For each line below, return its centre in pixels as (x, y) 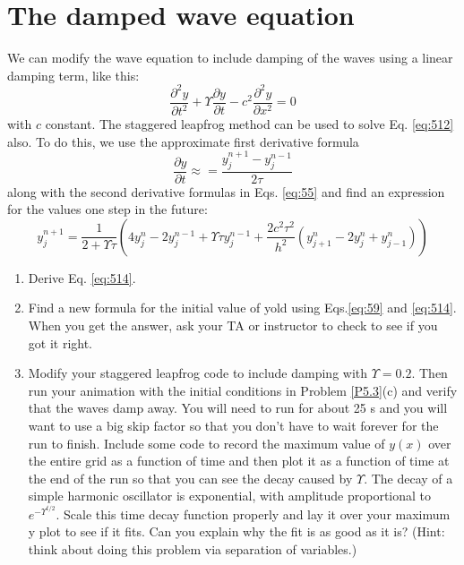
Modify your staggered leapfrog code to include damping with (198, 373)
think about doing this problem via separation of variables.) (193, 548)
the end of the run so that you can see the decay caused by (190, 478)
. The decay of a (408, 478)
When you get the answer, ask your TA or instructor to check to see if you (233, 325)
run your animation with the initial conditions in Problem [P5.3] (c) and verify (243, 390)
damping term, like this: (73, 75)
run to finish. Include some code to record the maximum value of (206, 443)
